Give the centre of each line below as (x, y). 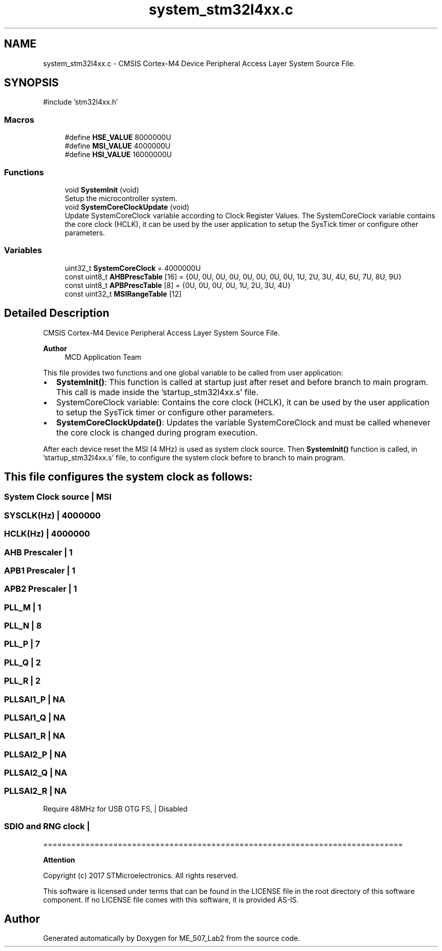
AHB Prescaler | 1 (38, 552)
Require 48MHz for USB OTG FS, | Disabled (115, 809)
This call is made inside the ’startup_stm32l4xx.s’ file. (157, 392)
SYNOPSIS (32, 83)
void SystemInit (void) (102, 189)
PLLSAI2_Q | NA (36, 773)
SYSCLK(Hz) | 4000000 (52, 515)
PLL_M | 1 (23, 607)
